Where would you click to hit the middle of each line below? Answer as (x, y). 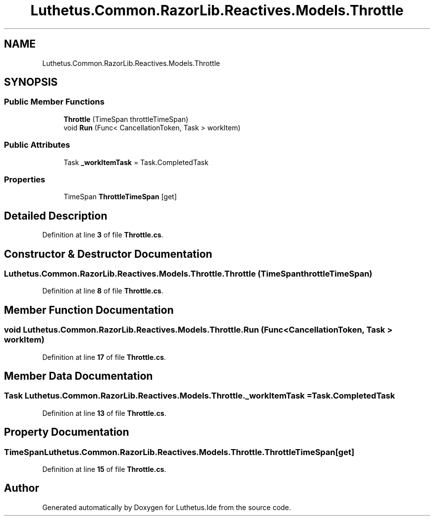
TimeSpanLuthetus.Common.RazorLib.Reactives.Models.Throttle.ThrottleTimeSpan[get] (179, 452)
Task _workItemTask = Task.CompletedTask (136, 162)
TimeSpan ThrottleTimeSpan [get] (120, 197)
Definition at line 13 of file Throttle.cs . (104, 413)
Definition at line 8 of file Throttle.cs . (103, 291)
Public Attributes (37, 145)
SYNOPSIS (31, 82)
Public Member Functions (54, 102)
